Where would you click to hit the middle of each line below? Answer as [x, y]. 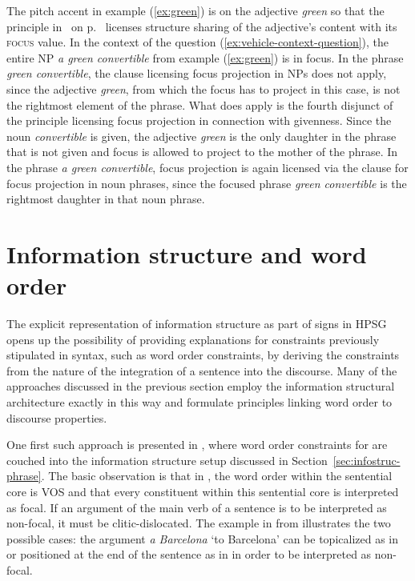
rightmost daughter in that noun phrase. [106, 199]
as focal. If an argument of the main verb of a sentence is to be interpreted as [197, 507]
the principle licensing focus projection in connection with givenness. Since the [199, 120]
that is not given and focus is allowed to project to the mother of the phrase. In [202, 152]
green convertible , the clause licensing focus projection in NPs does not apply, [197, 73]
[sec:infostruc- [367, 460]
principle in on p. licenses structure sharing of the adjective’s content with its [202, 26]
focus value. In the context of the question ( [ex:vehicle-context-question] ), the [198, 42]
